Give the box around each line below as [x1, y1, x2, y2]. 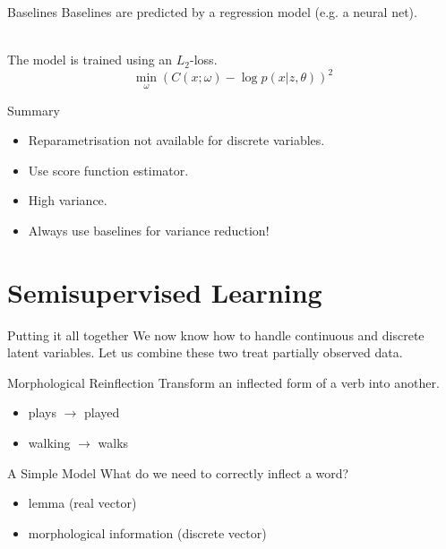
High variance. [28, 191, 107, 210]
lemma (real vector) [28, 493, 137, 512]
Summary [7, 100, 60, 119]
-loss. [190, 50, 218, 69]
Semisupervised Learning [7, 273, 322, 310]
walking [28, 433, 71, 451]
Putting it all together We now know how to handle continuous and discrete [7, 325, 425, 344]
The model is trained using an [7, 50, 173, 69]
